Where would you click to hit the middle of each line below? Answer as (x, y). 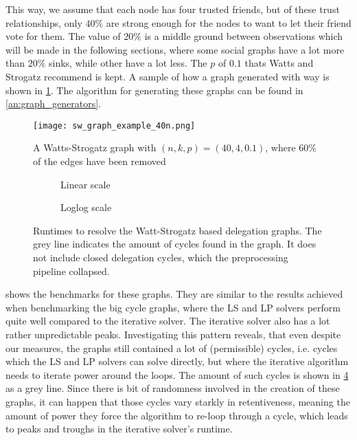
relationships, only (44, 22)
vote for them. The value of (63, 36)
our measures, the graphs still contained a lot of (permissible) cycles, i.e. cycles (172, 348)
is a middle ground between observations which (244, 36)
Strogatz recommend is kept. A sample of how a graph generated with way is (168, 76)
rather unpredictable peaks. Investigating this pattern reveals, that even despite (173, 334)
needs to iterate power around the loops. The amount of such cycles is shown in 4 (177, 374)
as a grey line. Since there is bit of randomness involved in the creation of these (173, 388)
